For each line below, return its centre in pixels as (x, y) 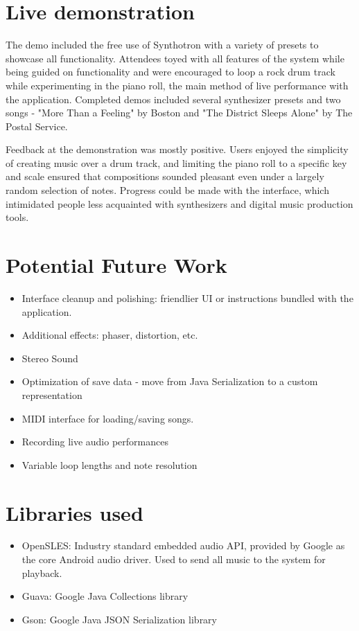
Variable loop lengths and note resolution (110, 464)
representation (52, 394)
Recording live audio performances (95, 442)
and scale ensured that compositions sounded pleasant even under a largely (165, 176)
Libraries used (75, 512)
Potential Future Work (116, 265)
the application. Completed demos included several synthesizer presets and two (173, 99)
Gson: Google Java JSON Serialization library (119, 619)
